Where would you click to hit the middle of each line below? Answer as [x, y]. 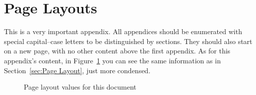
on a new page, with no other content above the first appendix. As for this [117, 51]
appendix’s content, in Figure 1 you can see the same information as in [112, 60]
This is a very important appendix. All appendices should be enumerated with [123, 31]
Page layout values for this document [80, 87]
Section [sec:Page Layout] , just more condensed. [77, 70]
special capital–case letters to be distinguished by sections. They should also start [128, 41]
